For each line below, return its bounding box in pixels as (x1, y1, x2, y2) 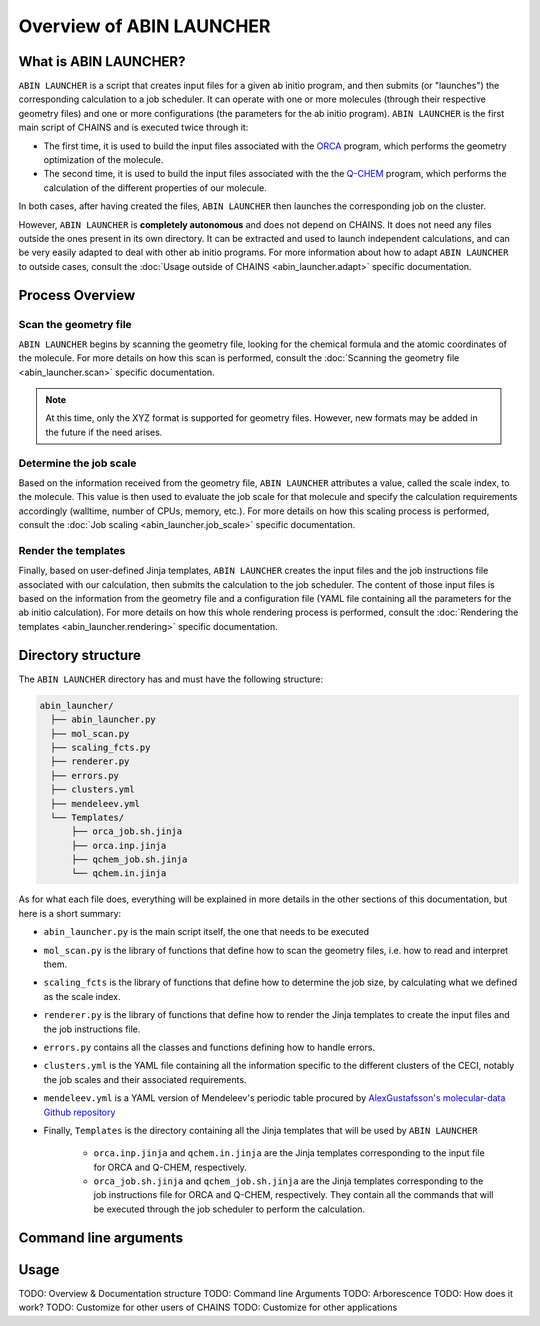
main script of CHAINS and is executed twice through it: (18, 121, 249, 134)
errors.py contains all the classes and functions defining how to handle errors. (43, 1041, 375, 1053)
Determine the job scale (18, 456, 137, 470)
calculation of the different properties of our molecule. (43, 181, 267, 194)
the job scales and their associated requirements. (43, 1073, 247, 1085)
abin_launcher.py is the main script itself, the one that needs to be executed (43, 926, 370, 938)
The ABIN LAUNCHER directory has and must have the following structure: (18, 673, 324, 685)
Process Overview (18, 286, 136, 304)
